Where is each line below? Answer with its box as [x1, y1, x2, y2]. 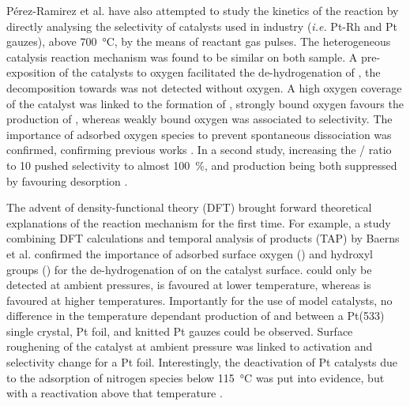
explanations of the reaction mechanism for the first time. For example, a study [6, 214, 391, 231]
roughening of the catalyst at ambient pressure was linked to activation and [6, 338, 373, 355]
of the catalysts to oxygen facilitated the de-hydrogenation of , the [58, 64, 381, 81]
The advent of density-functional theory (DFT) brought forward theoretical [6, 199, 372, 216]
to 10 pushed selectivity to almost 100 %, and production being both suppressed [6, 156, 397, 173]
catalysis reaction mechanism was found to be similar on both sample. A [6, 48, 358, 65]
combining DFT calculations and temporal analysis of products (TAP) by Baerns [6, 230, 400, 246]
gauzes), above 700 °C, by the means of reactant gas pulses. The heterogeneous [6, 33, 391, 50]
